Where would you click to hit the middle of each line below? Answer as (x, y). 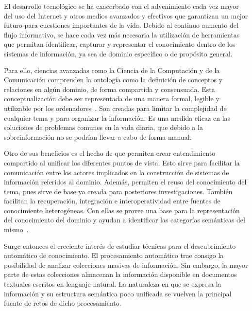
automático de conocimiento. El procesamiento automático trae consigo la (114, 255)
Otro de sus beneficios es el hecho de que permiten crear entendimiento (110, 153)
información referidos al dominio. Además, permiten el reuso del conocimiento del (125, 182)
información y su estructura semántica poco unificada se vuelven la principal (118, 293)
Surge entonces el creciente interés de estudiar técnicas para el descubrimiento (120, 246)
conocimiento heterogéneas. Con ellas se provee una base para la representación (122, 210)
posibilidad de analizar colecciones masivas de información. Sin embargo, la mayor (126, 265)
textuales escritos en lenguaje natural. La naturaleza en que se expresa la (113, 284)
